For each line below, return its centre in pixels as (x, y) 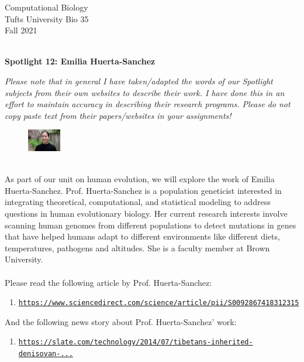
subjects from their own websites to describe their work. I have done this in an (145, 92)
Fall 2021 (21, 30)
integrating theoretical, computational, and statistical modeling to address (138, 202)
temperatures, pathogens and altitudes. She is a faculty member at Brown (137, 247)
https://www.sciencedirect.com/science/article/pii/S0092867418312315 (159, 303)
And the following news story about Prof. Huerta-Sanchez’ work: (121, 321)
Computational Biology (46, 7)
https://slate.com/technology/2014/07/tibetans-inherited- (136, 342)
